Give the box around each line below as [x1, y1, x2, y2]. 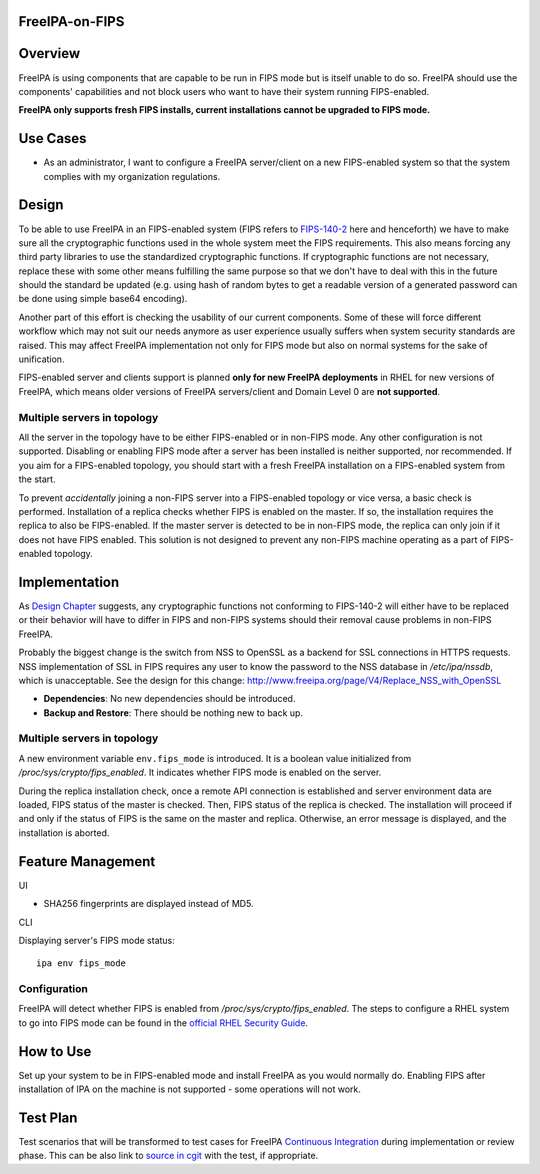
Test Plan [18, 1109, 78, 1126]
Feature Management [18, 853, 156, 870]
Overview [18, 45, 81, 62]
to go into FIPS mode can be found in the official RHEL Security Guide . [18, 1016, 309, 1029]
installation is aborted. [18, 826, 110, 839]
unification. [18, 353, 65, 365]
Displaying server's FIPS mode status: [18, 934, 175, 946]
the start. [18, 473, 56, 485]
